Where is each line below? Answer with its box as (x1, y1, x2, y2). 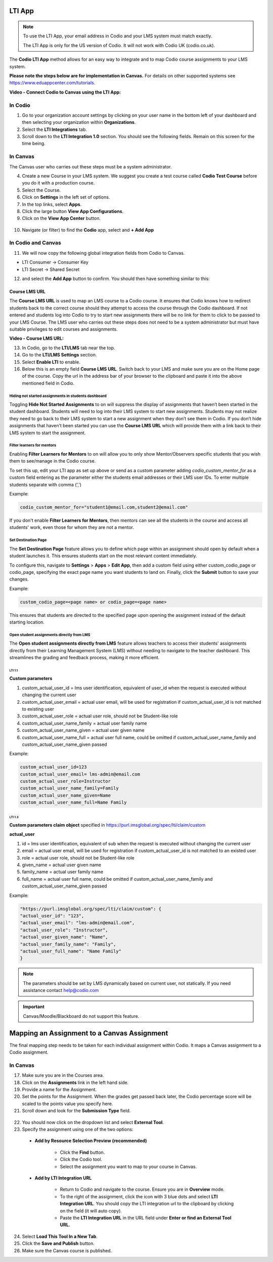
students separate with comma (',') (9, 481, 82, 487)
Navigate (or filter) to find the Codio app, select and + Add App (22, 227, 154, 233)
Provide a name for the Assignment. (22, 1087, 97, 1093)
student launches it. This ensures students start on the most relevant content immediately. (9, 553, 197, 559)
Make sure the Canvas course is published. (22, 1247, 112, 1253)
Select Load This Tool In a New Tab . (22, 1233, 98, 1239)
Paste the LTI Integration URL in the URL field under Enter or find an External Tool (60, 1214, 232, 1221)
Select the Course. (22, 187, 61, 193)
